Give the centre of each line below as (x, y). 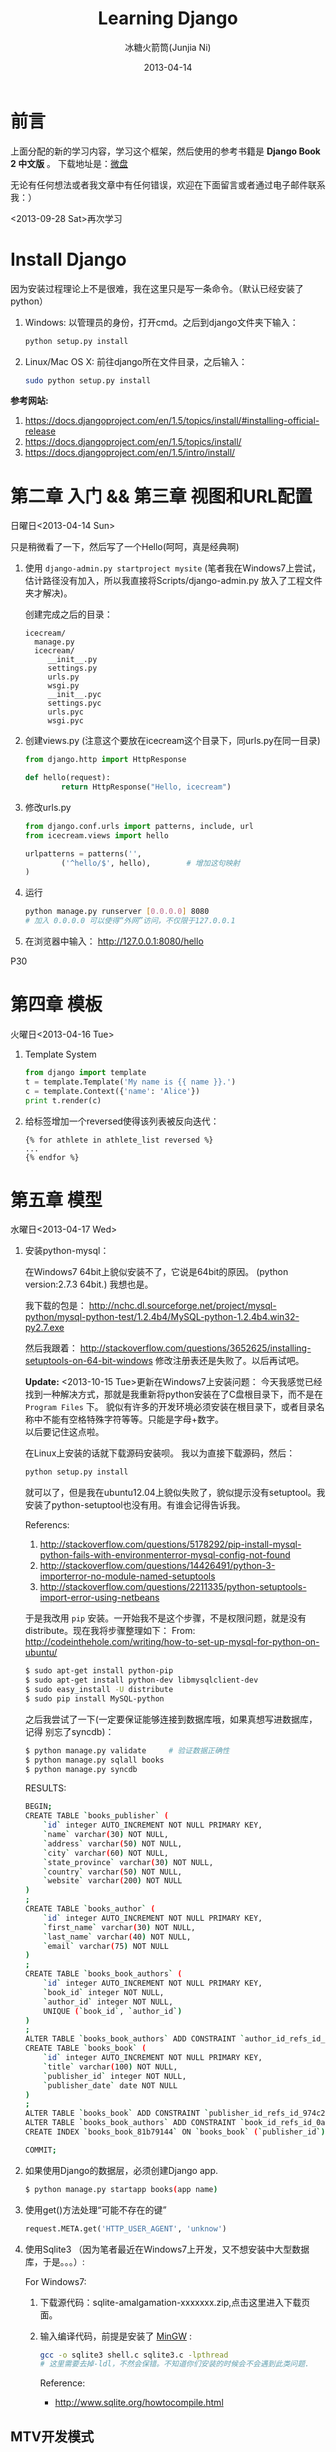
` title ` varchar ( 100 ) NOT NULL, (110, 2067)
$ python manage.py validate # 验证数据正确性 (127, 1750)
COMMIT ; (40, 2150)
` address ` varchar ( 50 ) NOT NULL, (113, 1843)
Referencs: (47, 1525)
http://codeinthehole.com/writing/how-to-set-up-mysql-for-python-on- (172, 1642)
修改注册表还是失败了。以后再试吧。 (229, 1361)
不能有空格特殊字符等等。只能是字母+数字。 (133, 1419)
